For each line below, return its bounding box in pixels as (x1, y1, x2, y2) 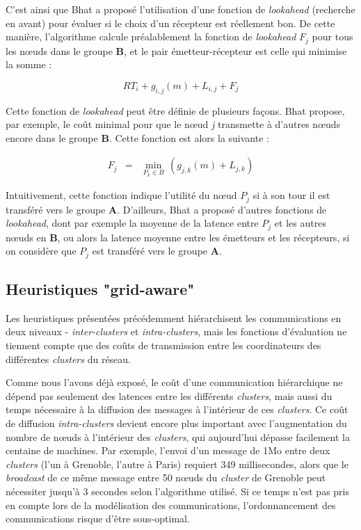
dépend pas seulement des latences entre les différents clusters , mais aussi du (6, 388, 332, 403)
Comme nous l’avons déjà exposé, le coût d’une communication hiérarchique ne (6, 375, 343, 390)
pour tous (312, 29, 353, 44)
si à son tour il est (252, 188, 330, 202)
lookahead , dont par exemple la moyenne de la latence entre (6, 216, 259, 230)
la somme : (6, 57, 52, 72)
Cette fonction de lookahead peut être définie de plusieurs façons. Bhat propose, (6, 103, 345, 118)
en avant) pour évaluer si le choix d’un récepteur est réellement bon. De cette (6, 15, 335, 30)
